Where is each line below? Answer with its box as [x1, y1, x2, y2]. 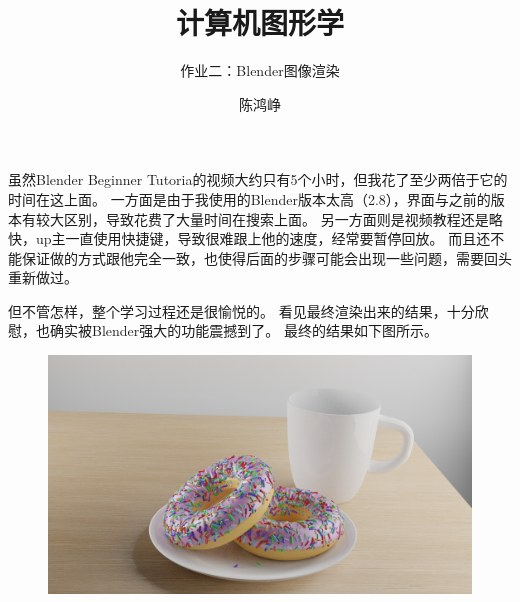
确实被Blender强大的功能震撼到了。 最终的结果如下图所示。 [49, 320, 438, 341]
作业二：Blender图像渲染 [180, 60, 340, 81]
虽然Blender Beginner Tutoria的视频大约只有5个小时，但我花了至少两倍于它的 [8, 169, 508, 190]
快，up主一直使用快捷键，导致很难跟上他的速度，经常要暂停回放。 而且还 [8, 228, 491, 249]
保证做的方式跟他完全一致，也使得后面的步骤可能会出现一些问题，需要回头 [21, 247, 512, 268]
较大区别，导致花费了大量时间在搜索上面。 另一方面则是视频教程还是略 [35, 208, 503, 229]
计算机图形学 [175, 2, 344, 43]
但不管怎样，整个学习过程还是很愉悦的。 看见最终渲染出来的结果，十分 [8, 300, 475, 321]
